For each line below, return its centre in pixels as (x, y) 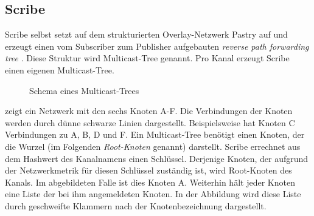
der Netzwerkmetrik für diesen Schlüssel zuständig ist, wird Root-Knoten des (148, 170)
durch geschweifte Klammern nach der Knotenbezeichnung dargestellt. (136, 205)
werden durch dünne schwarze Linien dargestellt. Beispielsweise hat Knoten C (150, 122)
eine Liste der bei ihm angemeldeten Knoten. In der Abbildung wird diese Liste (153, 194)
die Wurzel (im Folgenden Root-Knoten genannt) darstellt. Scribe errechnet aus (153, 146)
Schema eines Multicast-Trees (84, 90)
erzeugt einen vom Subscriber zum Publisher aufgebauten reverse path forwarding (157, 46)
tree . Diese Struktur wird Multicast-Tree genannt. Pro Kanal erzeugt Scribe (147, 58)
